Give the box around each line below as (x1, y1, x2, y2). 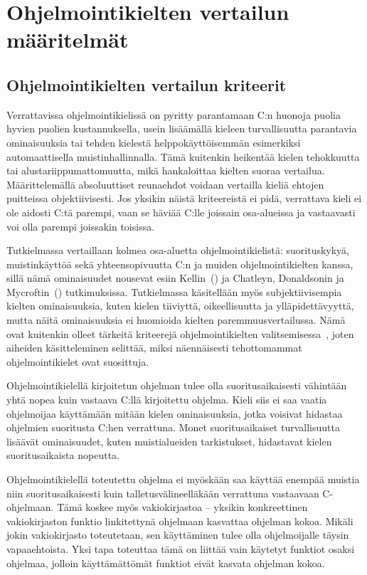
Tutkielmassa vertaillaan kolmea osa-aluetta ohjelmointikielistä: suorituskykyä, (6, 243, 350, 258)
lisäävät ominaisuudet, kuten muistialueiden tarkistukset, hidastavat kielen (6, 433, 332, 448)
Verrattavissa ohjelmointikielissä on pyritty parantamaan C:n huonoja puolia (6, 107, 341, 122)
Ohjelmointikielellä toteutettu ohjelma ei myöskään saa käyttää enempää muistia (6, 472, 360, 487)
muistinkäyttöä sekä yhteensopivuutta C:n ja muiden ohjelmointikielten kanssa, (6, 256, 353, 271)
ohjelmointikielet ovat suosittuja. (6, 354, 149, 369)
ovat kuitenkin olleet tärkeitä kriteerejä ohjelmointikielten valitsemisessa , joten (6, 326, 354, 341)
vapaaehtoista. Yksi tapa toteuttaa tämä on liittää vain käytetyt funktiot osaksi (6, 541, 355, 556)
